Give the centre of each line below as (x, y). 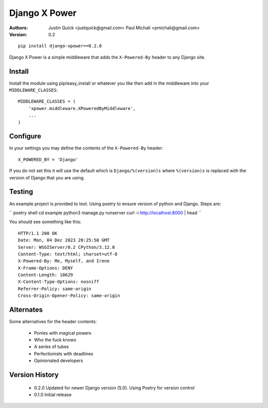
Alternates (26, 310)
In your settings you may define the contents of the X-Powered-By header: (86, 148)
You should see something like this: (45, 222)
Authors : (19, 28)
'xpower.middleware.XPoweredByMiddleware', (82, 108)
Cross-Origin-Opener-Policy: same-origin (69, 296)
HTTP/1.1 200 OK (38, 233)
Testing (21, 192)
